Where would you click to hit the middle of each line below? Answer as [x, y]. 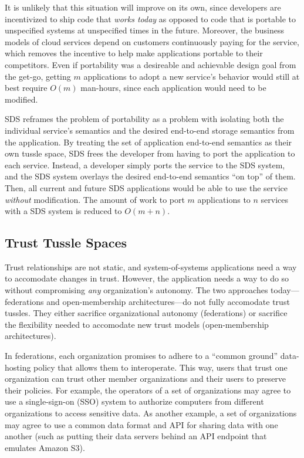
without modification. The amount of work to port [95, 199]
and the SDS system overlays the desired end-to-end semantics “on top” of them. [150, 176]
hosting [18, 367]
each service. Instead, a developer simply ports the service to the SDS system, [145, 164]
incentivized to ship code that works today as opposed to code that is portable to [150, 18]
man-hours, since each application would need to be [173, 88]
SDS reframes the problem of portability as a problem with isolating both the [144, 119]
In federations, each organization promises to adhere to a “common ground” [141, 356]
